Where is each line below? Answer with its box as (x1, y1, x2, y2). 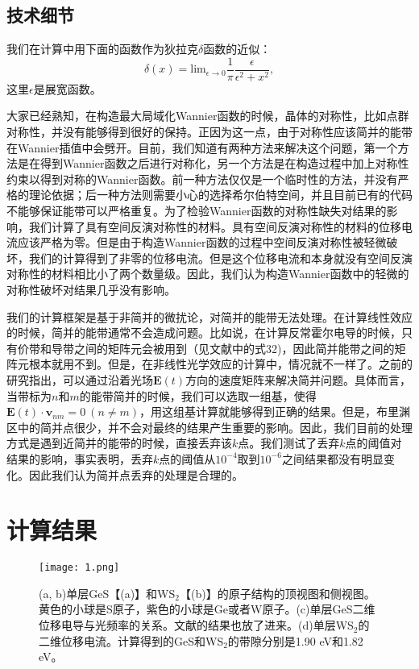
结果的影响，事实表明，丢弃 (6, 450, 153, 467)
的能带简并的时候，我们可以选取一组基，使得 (79, 387, 317, 404)
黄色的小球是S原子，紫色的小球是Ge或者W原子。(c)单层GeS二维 (39, 600, 375, 617)
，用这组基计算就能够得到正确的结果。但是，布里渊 (139, 403, 411, 420)
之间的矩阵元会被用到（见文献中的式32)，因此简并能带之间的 (73, 339, 395, 356)
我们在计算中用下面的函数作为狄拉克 (6, 40, 198, 57)
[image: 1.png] (39, 562, 120, 574)
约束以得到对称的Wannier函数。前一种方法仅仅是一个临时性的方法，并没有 (6, 170, 398, 187)
